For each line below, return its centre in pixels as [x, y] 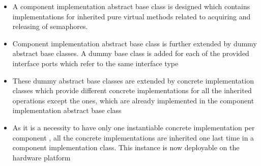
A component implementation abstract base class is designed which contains [131, 6]
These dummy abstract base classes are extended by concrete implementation [133, 80]
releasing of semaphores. [50, 26]
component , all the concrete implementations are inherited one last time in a [133, 137]
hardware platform [41, 157]
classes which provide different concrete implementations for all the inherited [132, 90]
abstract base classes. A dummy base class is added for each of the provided [131, 53]
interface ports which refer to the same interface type [95, 63]
